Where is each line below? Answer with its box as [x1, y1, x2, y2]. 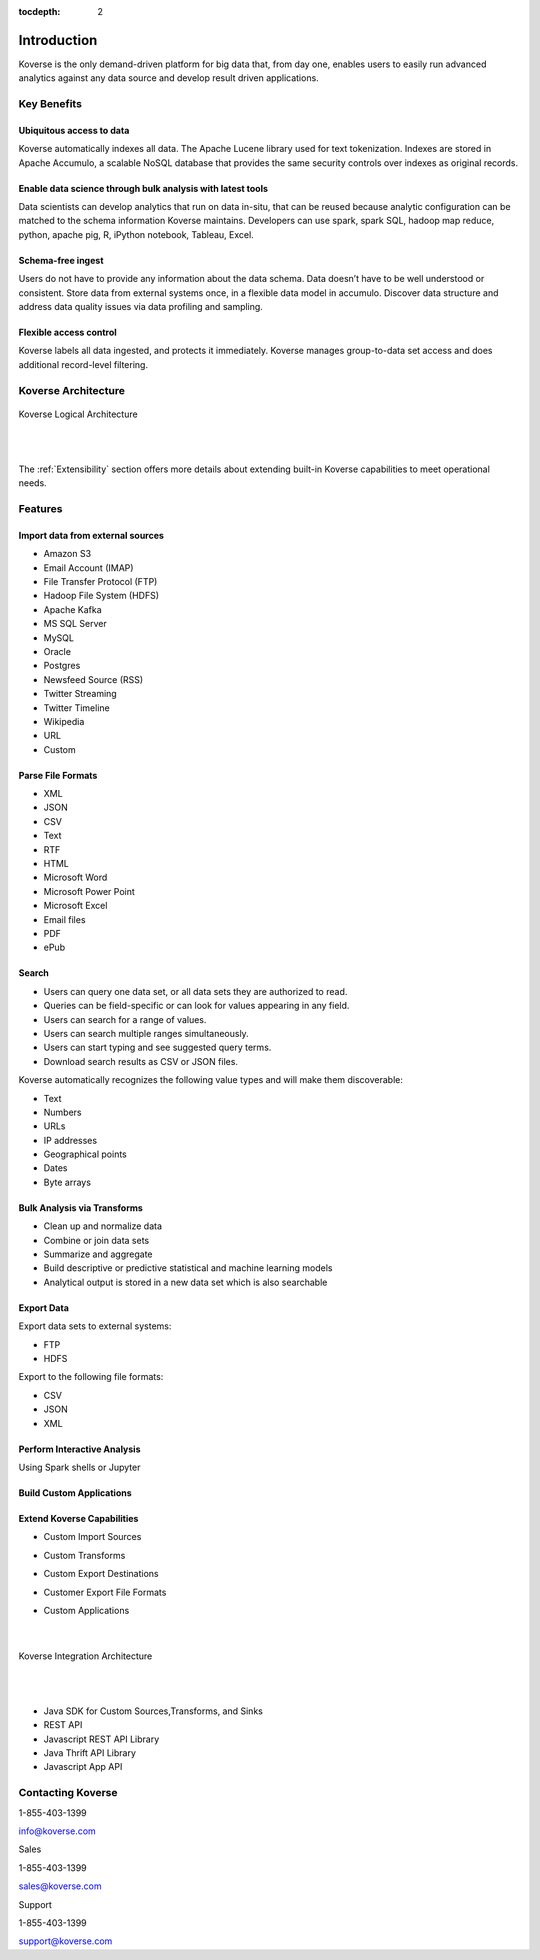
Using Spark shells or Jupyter [18, 1461, 141, 1473]
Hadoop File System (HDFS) [43, 590, 160, 602]
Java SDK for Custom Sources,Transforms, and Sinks [43, 1705, 264, 1717]
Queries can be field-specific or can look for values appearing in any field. [43, 1000, 350, 1012]
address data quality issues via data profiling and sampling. [18, 300, 264, 312]
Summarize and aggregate [43, 1248, 154, 1260]
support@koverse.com [18, 1935, 113, 1947]
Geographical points [43, 1148, 127, 1160]
